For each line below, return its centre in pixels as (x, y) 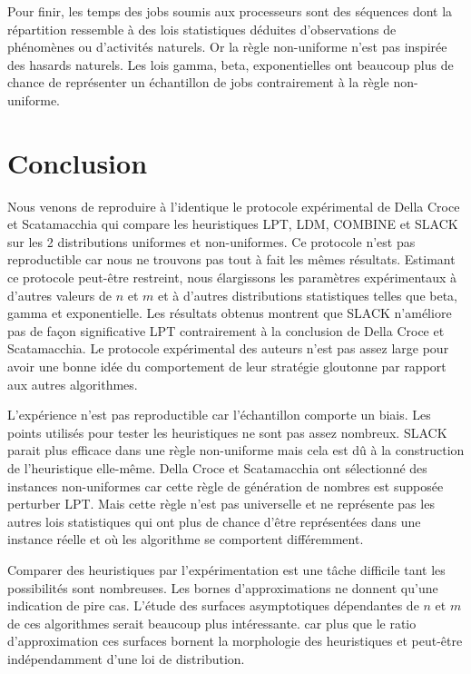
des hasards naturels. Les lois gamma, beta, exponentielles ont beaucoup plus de (231, 64)
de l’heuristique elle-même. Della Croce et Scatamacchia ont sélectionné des (217, 468)
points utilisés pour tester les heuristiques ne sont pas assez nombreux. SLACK (227, 432)
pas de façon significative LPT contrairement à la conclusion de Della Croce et (226, 330)
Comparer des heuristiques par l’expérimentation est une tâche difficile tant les (226, 569)
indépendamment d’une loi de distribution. (126, 658)
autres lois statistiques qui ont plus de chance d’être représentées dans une (214, 521)
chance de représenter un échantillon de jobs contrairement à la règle (198, 82)
